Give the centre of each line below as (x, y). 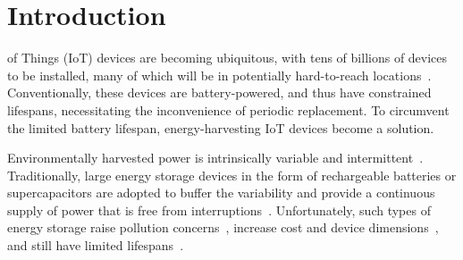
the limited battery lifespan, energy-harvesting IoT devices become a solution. (221, 127)
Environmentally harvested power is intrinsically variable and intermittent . (215, 158)
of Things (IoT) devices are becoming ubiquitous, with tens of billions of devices (227, 58)
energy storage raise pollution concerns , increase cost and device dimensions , (223, 227)
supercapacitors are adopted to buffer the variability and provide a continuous (221, 193)
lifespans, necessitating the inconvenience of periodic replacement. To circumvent (228, 109)
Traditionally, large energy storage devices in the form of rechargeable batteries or (232, 175)
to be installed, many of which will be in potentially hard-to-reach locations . (219, 75)
